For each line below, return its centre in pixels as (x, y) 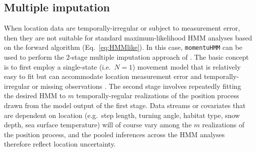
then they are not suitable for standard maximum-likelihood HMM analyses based (128, 37)
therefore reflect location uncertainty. (60, 144)
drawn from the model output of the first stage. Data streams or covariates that (125, 105)
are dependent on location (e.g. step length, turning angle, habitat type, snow (122, 115)
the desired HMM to (35, 95)
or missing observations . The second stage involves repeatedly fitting (136, 86)
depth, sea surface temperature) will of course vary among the (98, 125)
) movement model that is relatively (186, 66)
